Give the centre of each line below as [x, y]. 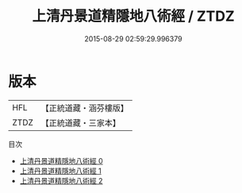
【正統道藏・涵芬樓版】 [85, 108]
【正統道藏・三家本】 [81, 122]
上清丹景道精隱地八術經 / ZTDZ [133, 16]
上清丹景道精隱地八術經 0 [61, 160]
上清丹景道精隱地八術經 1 [60, 171]
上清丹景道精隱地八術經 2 [61, 180]
